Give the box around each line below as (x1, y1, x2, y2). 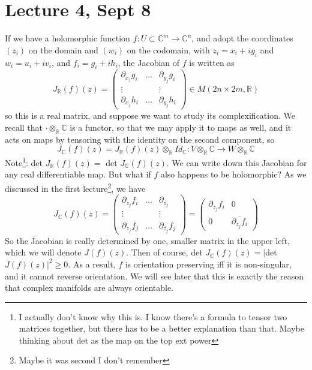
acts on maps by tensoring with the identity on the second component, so (5, 133, 275, 145)
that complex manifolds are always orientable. (5, 281, 174, 294)
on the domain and (28, 43, 98, 56)
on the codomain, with (127, 43, 210, 56)
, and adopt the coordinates (191, 32, 293, 44)
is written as (189, 56, 235, 68)
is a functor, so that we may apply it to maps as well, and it (70, 121, 292, 133)
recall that (5, 121, 43, 133)
